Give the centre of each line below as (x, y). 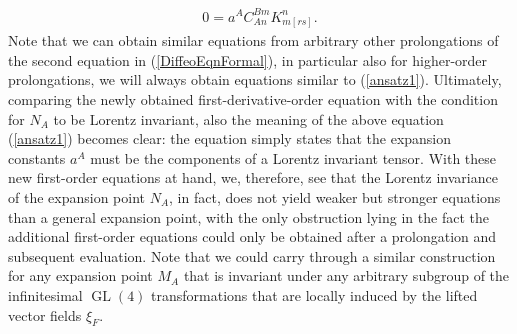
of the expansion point (76, 197)
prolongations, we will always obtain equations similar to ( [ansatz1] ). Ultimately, (255, 79)
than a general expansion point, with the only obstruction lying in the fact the (248, 216)
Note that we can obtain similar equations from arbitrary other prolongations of (253, 40)
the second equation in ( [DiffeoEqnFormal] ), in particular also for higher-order (248, 59)
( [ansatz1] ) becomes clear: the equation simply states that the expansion (230, 138)
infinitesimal (45, 294)
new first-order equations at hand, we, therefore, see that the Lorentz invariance (253, 177)
